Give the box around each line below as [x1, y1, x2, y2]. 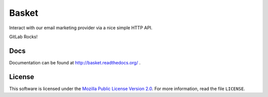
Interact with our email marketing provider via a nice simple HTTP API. [9, 25, 153, 31]
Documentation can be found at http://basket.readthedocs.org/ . [9, 59, 141, 65]
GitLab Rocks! [9, 34, 38, 40]
